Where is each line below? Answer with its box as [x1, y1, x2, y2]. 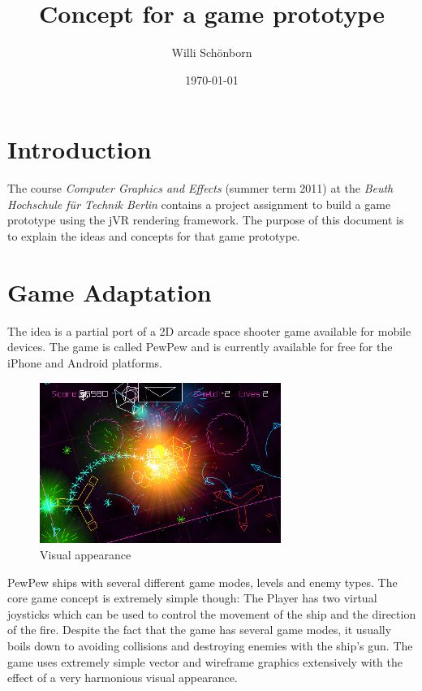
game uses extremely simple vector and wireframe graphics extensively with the [7, 653, 403, 670]
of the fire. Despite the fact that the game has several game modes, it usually [7, 621, 392, 638]
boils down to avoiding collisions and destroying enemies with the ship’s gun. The [7, 637, 413, 654]
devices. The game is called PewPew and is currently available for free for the [7, 338, 393, 355]
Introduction [7, 133, 152, 166]
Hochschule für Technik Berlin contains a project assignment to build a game [7, 195, 391, 212]
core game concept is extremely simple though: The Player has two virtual [7, 589, 377, 606]
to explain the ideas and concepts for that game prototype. [7, 228, 300, 245]
